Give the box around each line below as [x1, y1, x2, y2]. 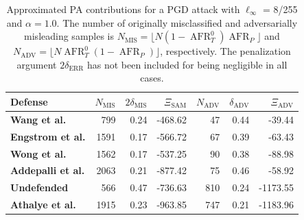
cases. [140, 71, 164, 85]
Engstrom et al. [10, 129, 86, 143]
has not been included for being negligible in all [86, 57, 288, 71]
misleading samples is [24, 29, 115, 43]
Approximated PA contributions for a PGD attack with [6, 2, 240, 16]
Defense [10, 94, 48, 108]
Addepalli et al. [10, 163, 85, 178]
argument [16, 57, 57, 71]
